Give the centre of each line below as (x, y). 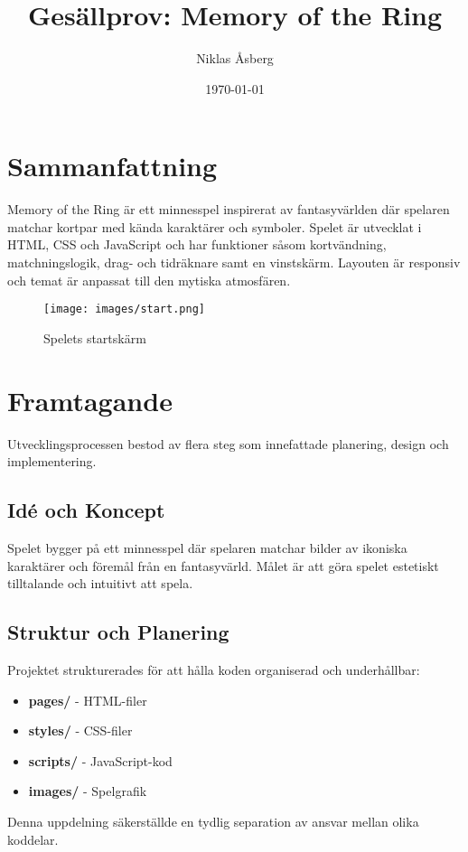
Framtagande (90, 400)
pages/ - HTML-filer (88, 700)
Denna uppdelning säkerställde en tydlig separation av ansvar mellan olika (213, 821)
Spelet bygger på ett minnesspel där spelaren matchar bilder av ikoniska (207, 547)
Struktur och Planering (118, 632)
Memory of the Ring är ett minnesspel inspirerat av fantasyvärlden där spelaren (229, 209)
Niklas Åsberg (235, 58)
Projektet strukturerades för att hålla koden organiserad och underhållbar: (214, 669)
